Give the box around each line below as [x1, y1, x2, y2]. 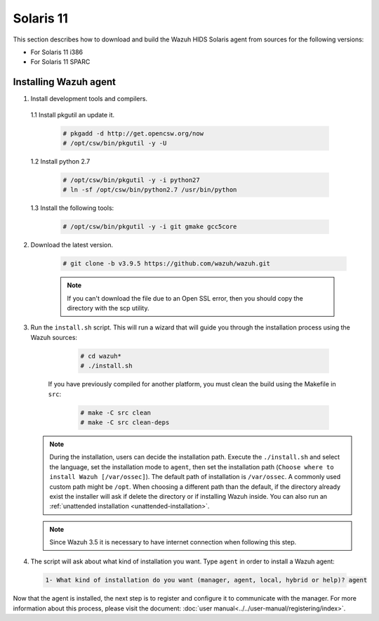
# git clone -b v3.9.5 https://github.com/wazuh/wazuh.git [62, 260, 270, 268]
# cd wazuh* [80, 352, 122, 360]
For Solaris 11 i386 [30, 48, 84, 56]
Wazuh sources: [30, 333, 77, 341]
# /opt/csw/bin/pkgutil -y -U [62, 139, 167, 147]
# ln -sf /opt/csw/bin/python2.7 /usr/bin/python [62, 186, 237, 194]
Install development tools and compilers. [30, 95, 147, 103]
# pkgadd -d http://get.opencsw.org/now [62, 129, 204, 137]
